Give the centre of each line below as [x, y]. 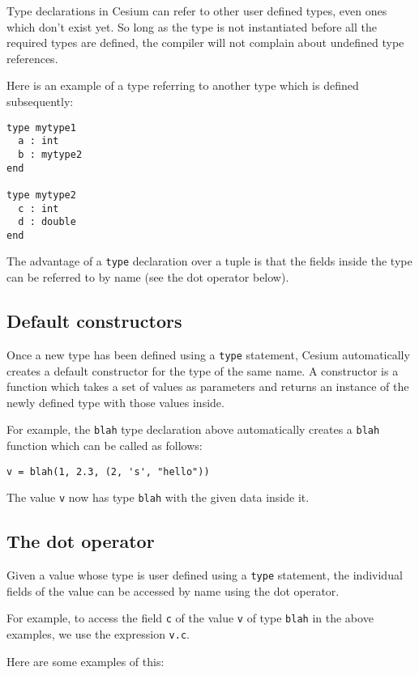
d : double [47, 222]
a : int [38, 141]
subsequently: [40, 101]
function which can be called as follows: [105, 446]
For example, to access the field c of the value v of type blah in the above [190, 618]
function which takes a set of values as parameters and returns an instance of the [208, 386]
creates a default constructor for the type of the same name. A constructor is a [203, 370]
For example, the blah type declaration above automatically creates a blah [193, 429]
